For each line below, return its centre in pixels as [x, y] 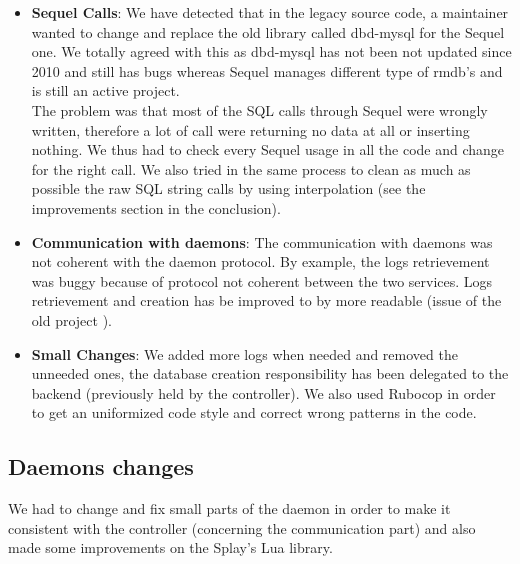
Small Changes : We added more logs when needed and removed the [244, 353]
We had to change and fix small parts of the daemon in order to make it [229, 508]
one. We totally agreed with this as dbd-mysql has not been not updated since [271, 51]
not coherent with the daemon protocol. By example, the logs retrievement [260, 261]
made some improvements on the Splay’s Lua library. [170, 547]
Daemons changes [101, 466]
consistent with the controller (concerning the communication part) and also [242, 527]
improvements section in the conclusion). [156, 207]
